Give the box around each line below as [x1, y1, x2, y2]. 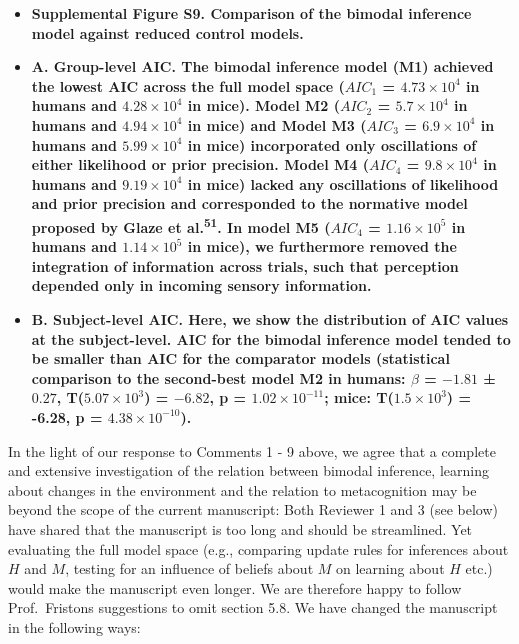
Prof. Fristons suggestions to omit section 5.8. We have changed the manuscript [8, 597, 498, 618]
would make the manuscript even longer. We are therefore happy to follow [8, 577, 462, 598]
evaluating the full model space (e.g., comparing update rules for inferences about [8, 538, 509, 559]
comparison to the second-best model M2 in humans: [31, 367, 406, 388]
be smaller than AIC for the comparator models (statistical [31, 348, 450, 369]
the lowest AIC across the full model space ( [31, 75, 345, 96]
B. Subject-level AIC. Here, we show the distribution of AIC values [31, 308, 509, 329]
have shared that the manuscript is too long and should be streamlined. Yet [8, 518, 473, 539]
